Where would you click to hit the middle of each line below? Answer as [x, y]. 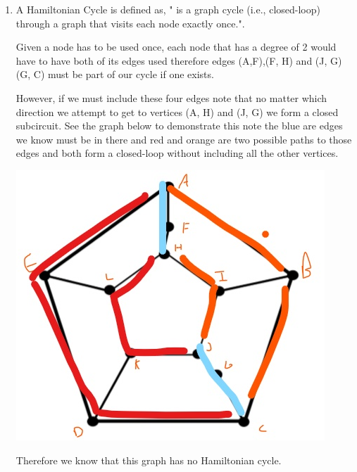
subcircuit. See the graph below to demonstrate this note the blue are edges [179, 126]
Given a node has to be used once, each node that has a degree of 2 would [176, 47]
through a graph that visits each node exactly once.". [130, 23]
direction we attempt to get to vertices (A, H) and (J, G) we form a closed [177, 111]
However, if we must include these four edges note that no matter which [171, 97]
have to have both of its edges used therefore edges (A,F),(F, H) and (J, [171, 60]
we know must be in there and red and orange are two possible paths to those [184, 139]
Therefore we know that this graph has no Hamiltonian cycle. [149, 460]
